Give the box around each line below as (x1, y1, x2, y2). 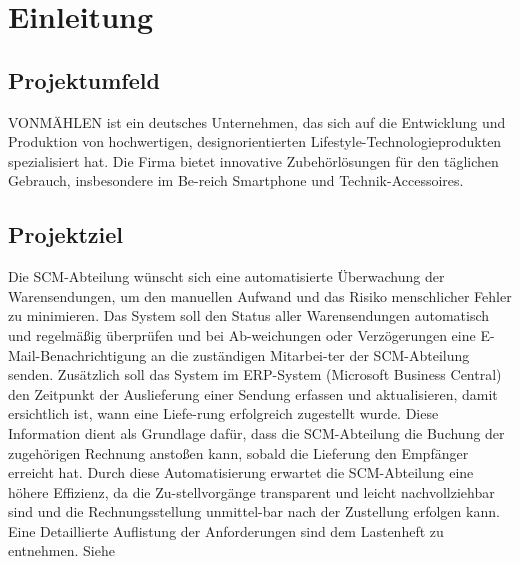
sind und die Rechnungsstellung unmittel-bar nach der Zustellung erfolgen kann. (8, 501, 500, 522)
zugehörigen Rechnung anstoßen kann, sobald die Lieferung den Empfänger (8, 442, 469, 463)
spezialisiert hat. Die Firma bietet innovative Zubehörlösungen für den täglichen (8, 150, 499, 171)
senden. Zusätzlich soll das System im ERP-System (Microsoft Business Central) (8, 364, 502, 385)
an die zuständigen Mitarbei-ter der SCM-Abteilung (150, 344, 470, 365)
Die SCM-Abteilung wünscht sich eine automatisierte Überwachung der (8, 266, 445, 287)
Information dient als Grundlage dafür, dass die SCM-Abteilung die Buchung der (8, 422, 505, 443)
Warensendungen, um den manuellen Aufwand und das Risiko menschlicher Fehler (8, 285, 512, 306)
